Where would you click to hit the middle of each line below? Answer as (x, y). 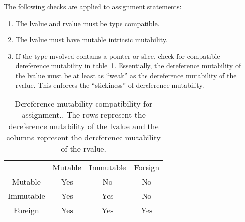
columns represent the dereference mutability (84, 138)
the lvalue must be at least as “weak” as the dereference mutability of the (126, 75)
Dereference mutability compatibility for (84, 104)
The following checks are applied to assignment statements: (93, 6)
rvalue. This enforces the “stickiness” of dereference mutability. (110, 85)
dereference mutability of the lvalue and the (84, 126)
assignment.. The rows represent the (84, 115)
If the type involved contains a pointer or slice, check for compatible (118, 56)
